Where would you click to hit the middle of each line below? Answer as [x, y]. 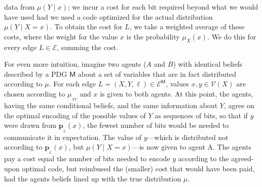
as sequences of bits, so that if [201, 115]
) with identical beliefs [208, 64]
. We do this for [232, 36]
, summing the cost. [87, 47]
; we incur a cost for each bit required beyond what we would [163, 7]
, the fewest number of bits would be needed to [156, 125]
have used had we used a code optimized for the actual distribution [108, 16]
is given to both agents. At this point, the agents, [177, 93]
